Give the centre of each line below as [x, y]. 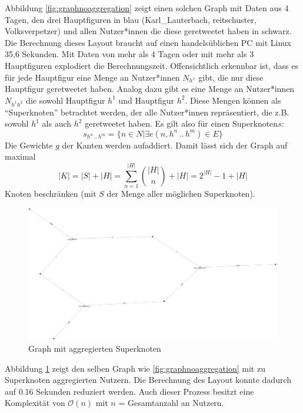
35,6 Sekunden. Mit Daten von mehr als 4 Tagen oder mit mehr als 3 [129, 54]
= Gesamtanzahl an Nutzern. [171, 403]
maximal [20, 156]
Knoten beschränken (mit [51, 193]
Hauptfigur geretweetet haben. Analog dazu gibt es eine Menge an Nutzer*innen [150, 89]
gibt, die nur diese [231, 77]
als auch [57, 123]
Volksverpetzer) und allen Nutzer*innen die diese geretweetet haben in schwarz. [148, 31]
